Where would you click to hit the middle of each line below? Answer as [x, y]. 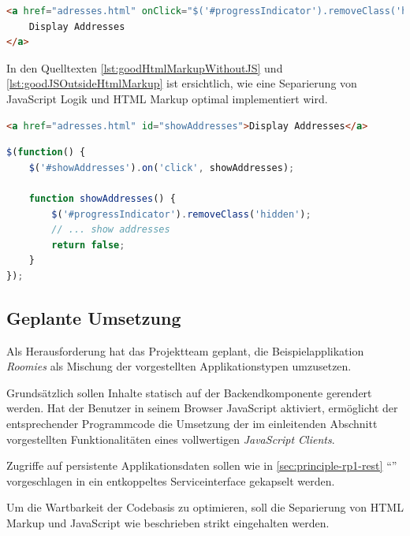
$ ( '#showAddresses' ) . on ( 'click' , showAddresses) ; [162, 167]
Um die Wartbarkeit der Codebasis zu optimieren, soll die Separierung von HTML [205, 507]
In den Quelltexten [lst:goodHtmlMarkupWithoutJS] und [145, 67]
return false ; [88, 245]
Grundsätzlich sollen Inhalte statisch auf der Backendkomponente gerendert [189, 392]
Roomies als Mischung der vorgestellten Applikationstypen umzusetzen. [179, 366]
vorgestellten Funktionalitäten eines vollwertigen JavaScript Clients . [171, 439]
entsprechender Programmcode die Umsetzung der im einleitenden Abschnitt [192, 424]
